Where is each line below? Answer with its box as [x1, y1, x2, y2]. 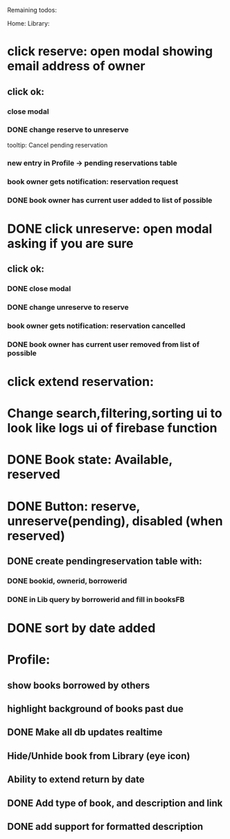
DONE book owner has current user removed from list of [7, 339, 200, 349]
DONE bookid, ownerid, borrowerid [7, 576, 127, 585]
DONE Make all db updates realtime [7, 727, 163, 739]
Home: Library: [7, 19, 50, 27]
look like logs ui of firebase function [7, 421, 218, 436]
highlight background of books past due [7, 703, 184, 714]
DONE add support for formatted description [7, 820, 204, 832]
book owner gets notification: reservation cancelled [7, 321, 186, 330]
